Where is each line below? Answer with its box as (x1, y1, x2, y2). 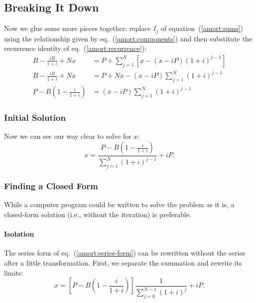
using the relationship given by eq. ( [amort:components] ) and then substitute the (4, 33, 252, 43)
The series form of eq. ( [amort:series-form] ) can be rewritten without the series (4, 248, 246, 258)
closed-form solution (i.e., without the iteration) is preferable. (4, 209, 192, 220)
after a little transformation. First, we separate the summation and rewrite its (4, 258, 242, 268)
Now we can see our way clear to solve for (4, 131, 131, 141)
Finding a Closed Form (4, 180, 98, 192)
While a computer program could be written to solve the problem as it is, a (4, 199, 235, 210)
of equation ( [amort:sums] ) (160, 23, 244, 33)
